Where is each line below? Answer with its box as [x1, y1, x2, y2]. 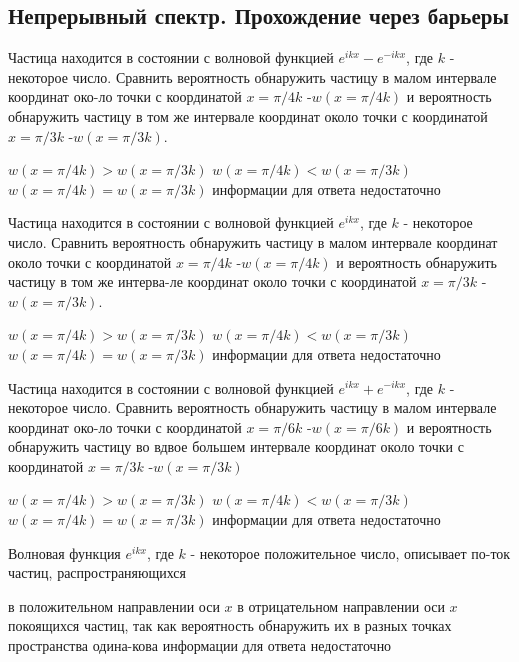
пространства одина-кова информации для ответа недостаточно [8, 635, 392, 656]
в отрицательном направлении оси [237, 595, 445, 616]
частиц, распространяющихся [8, 562, 187, 583]
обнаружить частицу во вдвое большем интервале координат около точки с [8, 436, 464, 457]
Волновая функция [8, 542, 121, 563]
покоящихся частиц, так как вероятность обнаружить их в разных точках [8, 615, 452, 636]
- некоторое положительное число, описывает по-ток [190, 542, 511, 563]
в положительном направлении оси [8, 595, 220, 616]
